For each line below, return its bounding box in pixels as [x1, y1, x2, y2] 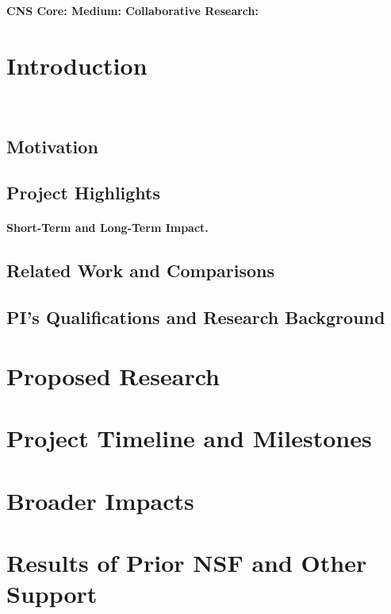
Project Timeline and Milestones [6, 422, 372, 454]
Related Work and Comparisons [6, 258, 274, 283]
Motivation [6, 133, 98, 158]
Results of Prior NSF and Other [6, 546, 367, 578]
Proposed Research [6, 359, 220, 392]
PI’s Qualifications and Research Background [6, 305, 385, 330]
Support [6, 577, 98, 610]
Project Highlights [6, 180, 161, 205]
